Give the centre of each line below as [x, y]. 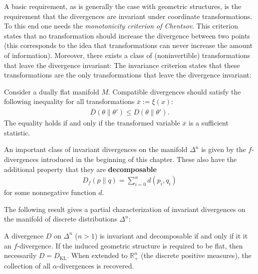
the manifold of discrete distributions [61, 219]
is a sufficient [208, 123]
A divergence [24, 235]
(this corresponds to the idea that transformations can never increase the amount [129, 45]
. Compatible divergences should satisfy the [174, 91]
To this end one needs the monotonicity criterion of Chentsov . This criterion [121, 26]
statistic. [17, 132]
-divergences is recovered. [96, 265]
